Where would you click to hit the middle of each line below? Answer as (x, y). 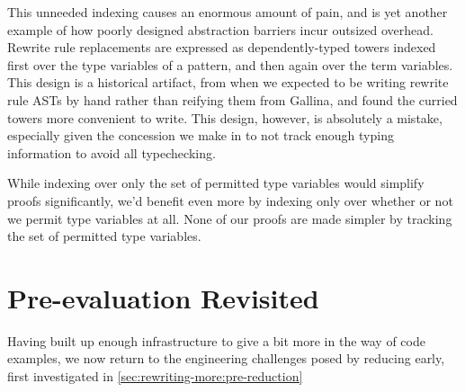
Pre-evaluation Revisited (163, 297)
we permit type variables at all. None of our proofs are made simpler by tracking (230, 218)
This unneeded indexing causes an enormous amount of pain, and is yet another (228, 12)
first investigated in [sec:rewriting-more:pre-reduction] (155, 376)
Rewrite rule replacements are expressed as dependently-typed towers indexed (222, 47)
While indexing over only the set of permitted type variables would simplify (216, 183)
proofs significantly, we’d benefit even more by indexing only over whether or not (230, 200)
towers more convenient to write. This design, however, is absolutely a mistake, (225, 117)
